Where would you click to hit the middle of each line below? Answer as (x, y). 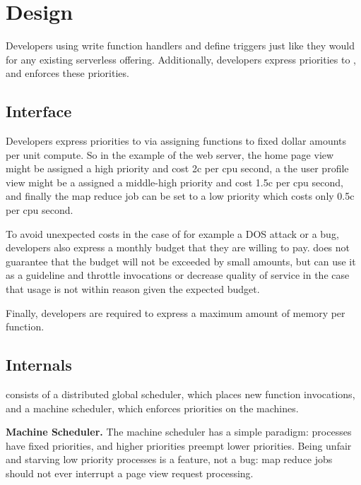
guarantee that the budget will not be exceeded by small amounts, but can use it (181, 261)
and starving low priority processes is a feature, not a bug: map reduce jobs (169, 459)
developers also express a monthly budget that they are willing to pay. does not (178, 247)
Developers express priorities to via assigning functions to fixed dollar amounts (176, 141)
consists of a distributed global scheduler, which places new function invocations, (180, 394)
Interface (39, 111)
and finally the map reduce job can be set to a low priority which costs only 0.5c (180, 196)
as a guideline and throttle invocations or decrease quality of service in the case (178, 275)
